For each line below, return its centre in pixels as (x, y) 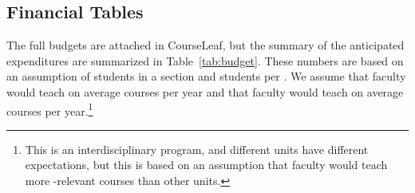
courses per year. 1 (50, 109)
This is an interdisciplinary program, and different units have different (197, 149)
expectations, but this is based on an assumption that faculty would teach (206, 165)
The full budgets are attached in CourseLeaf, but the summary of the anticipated (206, 45)
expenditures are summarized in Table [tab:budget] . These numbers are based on (205, 60)
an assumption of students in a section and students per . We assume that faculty (206, 76)
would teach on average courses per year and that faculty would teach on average (205, 91)
